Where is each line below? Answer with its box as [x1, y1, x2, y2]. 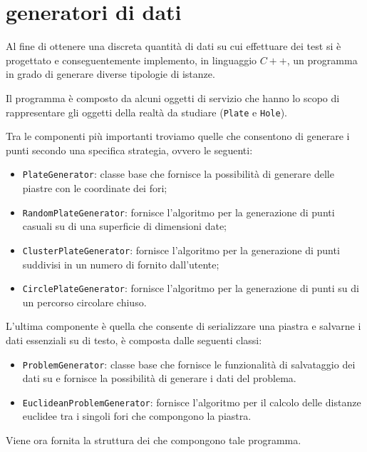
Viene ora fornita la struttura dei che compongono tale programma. [6, 433, 301, 448]
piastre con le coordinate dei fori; [22, 181, 167, 195]
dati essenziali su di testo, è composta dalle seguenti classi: [6, 332, 262, 347]
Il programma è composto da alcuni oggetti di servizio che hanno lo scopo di [6, 90, 340, 105]
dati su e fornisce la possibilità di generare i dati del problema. [22, 371, 296, 386]
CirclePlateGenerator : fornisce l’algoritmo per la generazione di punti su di [22, 281, 359, 296]
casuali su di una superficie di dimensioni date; [22, 219, 227, 233]
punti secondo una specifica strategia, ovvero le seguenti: [6, 142, 253, 157]
